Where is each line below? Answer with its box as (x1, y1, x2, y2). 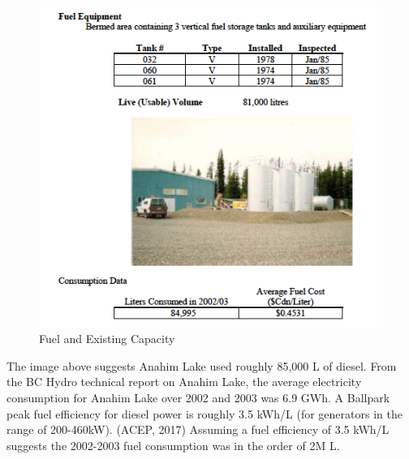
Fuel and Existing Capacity (39, 330, 175, 347)
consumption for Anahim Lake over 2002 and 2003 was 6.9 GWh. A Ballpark (6, 388, 390, 405)
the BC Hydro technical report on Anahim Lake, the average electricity (6, 373, 362, 390)
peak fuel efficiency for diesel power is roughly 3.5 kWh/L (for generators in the (6, 405, 403, 422)
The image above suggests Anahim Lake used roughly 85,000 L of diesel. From (6, 357, 397, 374)
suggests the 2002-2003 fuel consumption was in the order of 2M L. (6, 436, 340, 453)
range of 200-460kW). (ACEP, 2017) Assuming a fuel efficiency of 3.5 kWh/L (6, 421, 390, 438)
